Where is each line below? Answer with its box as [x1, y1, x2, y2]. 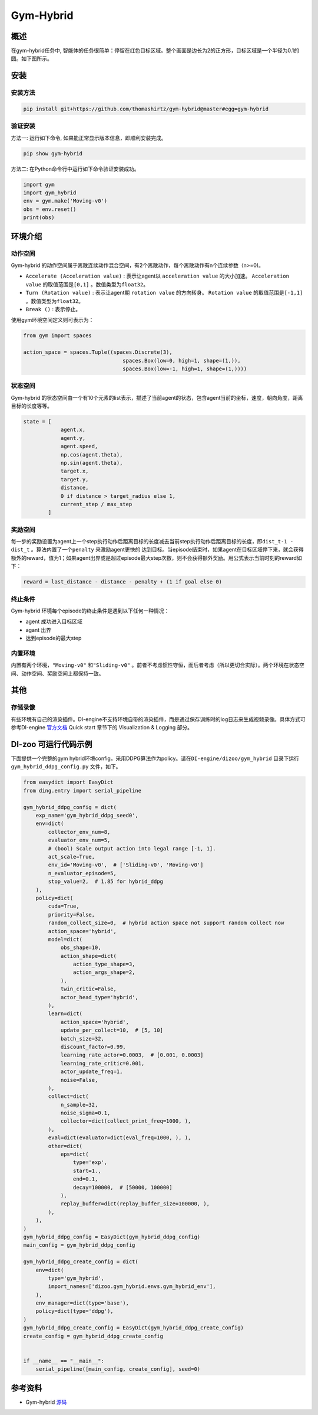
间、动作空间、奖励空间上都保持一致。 [11, 670, 104, 677]
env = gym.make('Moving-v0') [23, 198, 108, 204]
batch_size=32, [60, 1035, 104, 1042]
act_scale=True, [48, 853, 95, 860]
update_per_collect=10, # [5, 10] [60, 1027, 163, 1033]
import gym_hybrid [23, 190, 77, 196]
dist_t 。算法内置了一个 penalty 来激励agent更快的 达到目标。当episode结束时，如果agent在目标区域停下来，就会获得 [11, 546, 304, 553]
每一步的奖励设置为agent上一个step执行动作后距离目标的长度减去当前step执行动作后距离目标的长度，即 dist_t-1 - [11, 538, 294, 545]
